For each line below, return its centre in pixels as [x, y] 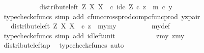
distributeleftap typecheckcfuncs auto [64, 45]
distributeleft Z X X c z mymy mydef [90, 26]
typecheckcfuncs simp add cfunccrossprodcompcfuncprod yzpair [102, 16]
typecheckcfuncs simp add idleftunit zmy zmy [94, 35]
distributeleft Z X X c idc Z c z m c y [106, 6]
